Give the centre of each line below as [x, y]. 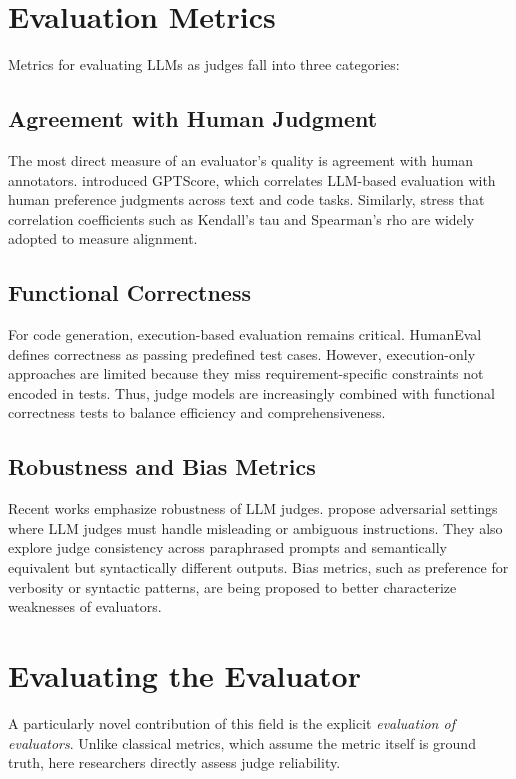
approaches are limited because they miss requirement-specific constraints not [246, 373]
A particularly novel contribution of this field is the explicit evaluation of [231, 722]
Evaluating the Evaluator [184, 675]
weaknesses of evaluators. [85, 606]
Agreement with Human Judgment [193, 118]
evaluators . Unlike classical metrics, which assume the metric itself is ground [242, 742]
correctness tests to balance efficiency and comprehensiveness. [197, 412]
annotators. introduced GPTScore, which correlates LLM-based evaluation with [252, 179]
